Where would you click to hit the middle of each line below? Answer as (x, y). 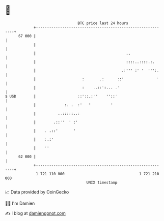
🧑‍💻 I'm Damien (20, 203)
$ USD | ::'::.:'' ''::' (61, 96)
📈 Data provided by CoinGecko (37, 192)
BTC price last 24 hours (103, 23)
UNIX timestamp (102, 182)
